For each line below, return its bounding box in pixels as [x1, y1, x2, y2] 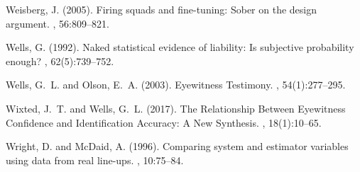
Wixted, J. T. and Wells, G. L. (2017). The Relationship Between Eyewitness [6, 101, 346, 115]
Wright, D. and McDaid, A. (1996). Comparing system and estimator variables [6, 139, 349, 154]
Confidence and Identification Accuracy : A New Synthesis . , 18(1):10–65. [6, 115, 322, 130]
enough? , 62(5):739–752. [6, 53, 114, 68]
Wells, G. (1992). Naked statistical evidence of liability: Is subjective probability [6, 40, 354, 55]
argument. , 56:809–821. [6, 16, 109, 30]
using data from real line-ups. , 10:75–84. [6, 152, 184, 167]
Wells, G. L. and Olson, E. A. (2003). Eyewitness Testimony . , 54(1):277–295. [6, 77, 346, 92]
